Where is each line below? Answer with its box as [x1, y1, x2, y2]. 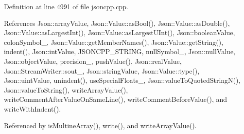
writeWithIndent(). [4, 103, 61, 114]
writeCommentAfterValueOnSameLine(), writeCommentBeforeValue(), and [4, 94, 227, 104]
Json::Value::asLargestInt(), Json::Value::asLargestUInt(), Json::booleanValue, [4, 27, 235, 38]
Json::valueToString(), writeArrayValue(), [4, 84, 128, 95]
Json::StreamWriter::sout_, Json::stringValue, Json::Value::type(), [4, 65, 200, 76]
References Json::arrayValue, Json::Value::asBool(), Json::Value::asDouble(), [4, 18, 230, 28]
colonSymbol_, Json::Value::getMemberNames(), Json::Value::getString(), [4, 37, 224, 47]
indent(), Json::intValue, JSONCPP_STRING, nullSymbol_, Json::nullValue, [4, 46, 235, 57]
